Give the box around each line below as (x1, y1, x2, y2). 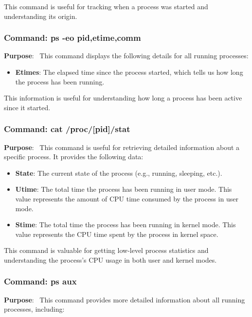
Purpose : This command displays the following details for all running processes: (4, 50, 249, 61)
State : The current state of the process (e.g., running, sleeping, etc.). (15, 167, 222, 178)
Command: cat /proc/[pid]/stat (4, 123, 130, 135)
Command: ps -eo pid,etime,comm (4, 32, 141, 44)
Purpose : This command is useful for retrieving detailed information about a (4, 142, 240, 152)
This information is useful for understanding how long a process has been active (4, 93, 242, 103)
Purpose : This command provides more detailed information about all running (4, 294, 245, 304)
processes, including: (4, 304, 65, 314)
